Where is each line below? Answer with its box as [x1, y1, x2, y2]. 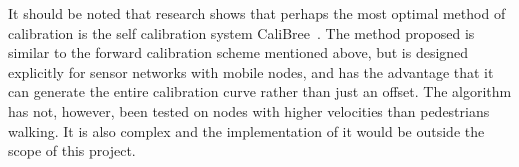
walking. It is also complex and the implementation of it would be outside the [8, 120, 485, 141]
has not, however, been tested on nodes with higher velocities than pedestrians [8, 100, 490, 121]
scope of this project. [8, 140, 136, 161]
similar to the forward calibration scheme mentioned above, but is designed [8, 42, 469, 63]
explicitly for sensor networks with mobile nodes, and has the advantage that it [8, 61, 494, 82]
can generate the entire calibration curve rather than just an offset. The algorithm [8, 81, 512, 102]
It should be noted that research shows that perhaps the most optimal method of [8, 3, 506, 23]
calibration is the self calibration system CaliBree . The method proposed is [8, 22, 475, 43]
